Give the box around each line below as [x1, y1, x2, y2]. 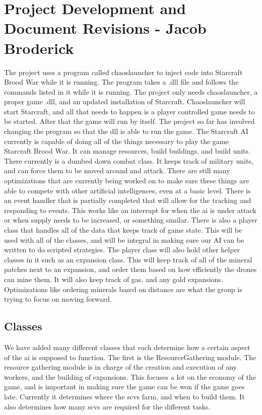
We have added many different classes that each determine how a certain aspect [4, 341, 250, 352]
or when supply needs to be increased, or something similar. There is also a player [4, 215, 257, 225]
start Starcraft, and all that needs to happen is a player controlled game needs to [4, 106, 255, 116]
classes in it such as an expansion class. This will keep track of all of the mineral [4, 254, 252, 264]
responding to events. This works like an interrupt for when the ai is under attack [4, 204, 256, 215]
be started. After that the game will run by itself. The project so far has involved [4, 116, 255, 126]
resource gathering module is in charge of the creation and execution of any [4, 362, 237, 372]
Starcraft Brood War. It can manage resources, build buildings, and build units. [4, 146, 250, 156]
